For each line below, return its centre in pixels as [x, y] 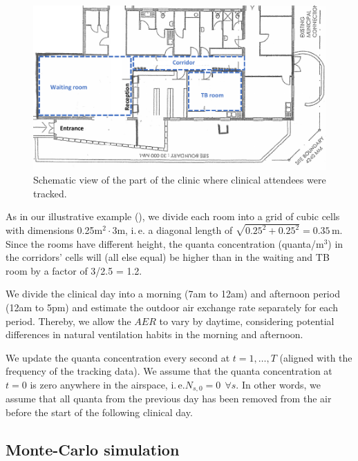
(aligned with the [316, 357]
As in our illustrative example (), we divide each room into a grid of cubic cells [173, 216]
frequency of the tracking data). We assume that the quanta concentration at [169, 371]
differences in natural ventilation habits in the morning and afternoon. [154, 334]
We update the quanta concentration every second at [118, 357]
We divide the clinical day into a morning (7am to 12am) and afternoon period [173, 294]
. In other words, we [278, 385]
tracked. [50, 193]
